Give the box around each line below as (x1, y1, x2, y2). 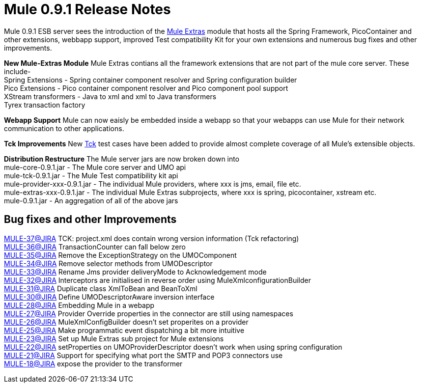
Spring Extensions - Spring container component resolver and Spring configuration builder (4, 75, 297, 84)
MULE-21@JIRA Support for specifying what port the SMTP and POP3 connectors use (4, 351, 283, 359)
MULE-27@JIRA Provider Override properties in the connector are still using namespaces (4, 309, 293, 318)
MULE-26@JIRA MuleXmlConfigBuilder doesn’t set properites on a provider (4, 317, 249, 326)
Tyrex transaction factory (4, 100, 85, 109)
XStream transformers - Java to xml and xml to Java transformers (4, 92, 217, 101)
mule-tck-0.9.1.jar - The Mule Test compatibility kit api (4, 171, 178, 180)
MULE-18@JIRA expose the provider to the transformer (4, 359, 183, 368)
